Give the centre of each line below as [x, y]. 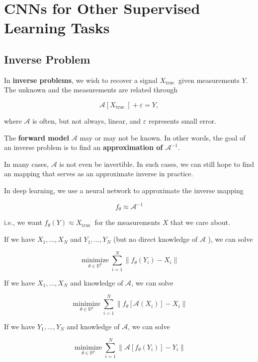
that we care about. [200, 222]
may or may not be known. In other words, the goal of [163, 137]
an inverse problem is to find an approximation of [84, 147]
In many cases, [26, 164]
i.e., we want [23, 222]
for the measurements [128, 222]
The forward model [37, 137]
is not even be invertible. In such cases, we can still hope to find [157, 164]
